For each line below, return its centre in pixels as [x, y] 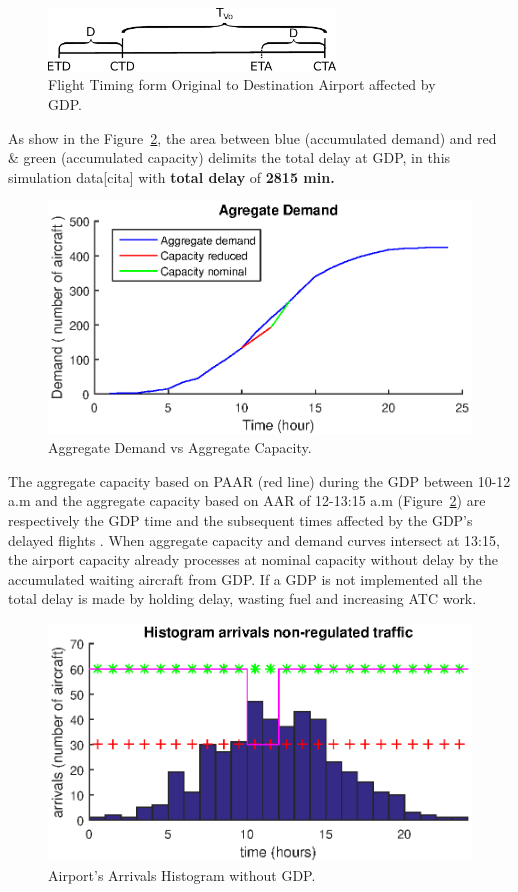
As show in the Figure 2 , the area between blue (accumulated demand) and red [252, 137]
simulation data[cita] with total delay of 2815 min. [171, 176]
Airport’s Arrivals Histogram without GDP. [182, 874]
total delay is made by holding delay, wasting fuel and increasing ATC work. [242, 598]
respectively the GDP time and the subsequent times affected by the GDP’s [240, 519]
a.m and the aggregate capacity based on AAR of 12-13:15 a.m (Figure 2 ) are [247, 500]
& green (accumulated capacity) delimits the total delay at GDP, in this [229, 157]
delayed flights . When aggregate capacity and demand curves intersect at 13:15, [254, 539]
